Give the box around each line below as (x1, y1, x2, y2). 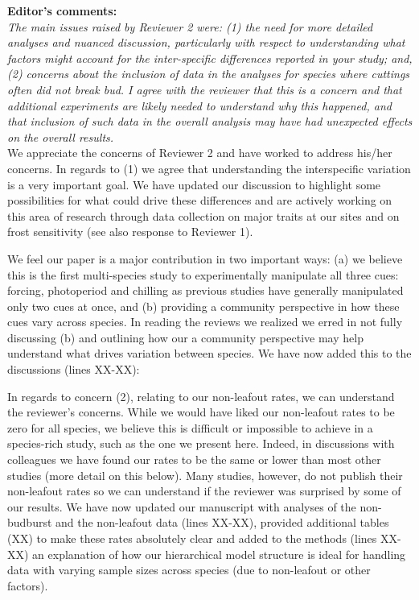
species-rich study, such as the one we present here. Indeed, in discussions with (7, 435, 395, 452)
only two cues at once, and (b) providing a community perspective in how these (7, 297, 400, 314)
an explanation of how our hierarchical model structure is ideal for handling (32, 545, 406, 562)
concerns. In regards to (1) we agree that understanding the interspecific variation (7, 159, 411, 176)
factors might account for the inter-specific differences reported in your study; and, (7, 49, 413, 66)
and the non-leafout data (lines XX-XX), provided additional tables (55, 514, 389, 531)
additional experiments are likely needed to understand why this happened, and (7, 97, 392, 114)
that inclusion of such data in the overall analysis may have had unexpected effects (7, 113, 413, 130)
